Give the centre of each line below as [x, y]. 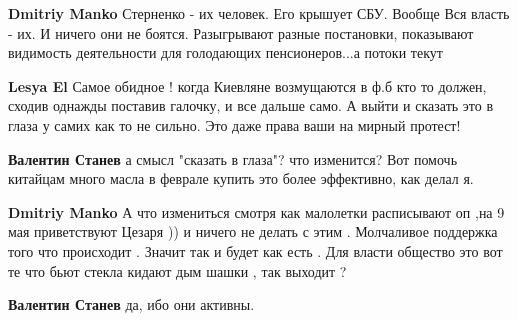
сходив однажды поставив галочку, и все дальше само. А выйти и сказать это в [251, 105]
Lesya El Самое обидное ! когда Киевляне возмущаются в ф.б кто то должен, [247, 85]
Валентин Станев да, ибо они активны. [131, 304]
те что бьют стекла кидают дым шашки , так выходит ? [177, 270]
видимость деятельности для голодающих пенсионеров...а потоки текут [225, 52]
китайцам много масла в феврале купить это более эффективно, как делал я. [241, 178]
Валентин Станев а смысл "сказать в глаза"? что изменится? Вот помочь [233, 158]
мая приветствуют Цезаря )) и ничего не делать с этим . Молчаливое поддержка [253, 231]
